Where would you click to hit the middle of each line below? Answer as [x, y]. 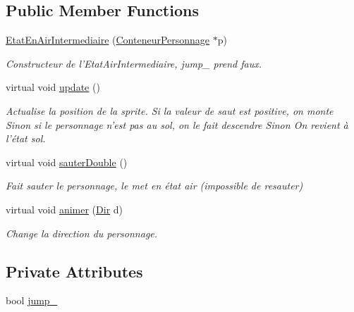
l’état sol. [26, 138]
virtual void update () [53, 87]
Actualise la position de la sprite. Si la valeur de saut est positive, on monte [170, 110]
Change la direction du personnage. [82, 233]
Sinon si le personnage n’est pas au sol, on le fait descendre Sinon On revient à [177, 124]
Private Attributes [74, 271]
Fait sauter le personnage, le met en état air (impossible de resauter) [154, 186]
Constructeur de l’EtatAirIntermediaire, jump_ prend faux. [134, 63]
